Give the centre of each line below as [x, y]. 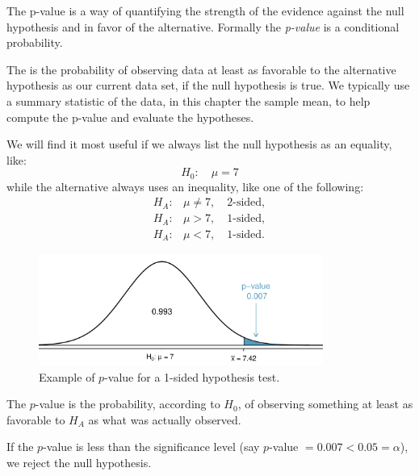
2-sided [245, 203]
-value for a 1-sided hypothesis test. [192, 376]
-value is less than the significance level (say [151, 447]
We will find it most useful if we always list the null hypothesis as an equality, [199, 144]
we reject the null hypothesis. [79, 462]
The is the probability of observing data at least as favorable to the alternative [201, 69]
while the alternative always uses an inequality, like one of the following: [185, 186]
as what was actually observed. [165, 419]
